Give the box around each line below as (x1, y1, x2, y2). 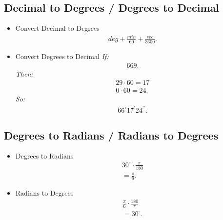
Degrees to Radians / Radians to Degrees (4, 127, 219, 142)
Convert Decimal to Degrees (15, 23, 100, 33)
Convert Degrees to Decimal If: (15, 51, 109, 61)
